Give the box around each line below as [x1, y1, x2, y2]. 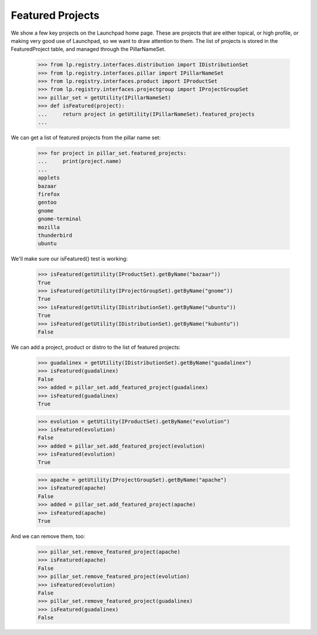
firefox [38, 191, 60, 197]
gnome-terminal [38, 216, 82, 223]
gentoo [38, 199, 57, 206]
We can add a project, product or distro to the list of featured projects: [11, 344, 181, 351]
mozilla [38, 224, 60, 230]
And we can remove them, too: [11, 532, 85, 540]
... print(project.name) [38, 158, 122, 164]
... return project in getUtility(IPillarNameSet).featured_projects [38, 110, 255, 117]
